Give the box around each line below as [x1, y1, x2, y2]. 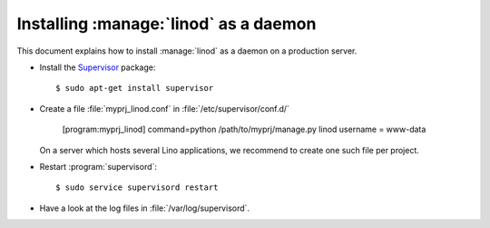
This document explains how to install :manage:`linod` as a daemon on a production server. [16, 45, 358, 56]
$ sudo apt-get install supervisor [55, 83, 214, 94]
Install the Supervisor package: [39, 62, 156, 73]
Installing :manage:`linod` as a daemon [16, 14, 317, 34]
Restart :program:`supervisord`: [39, 161, 158, 172]
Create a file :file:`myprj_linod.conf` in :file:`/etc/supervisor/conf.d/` [39, 103, 290, 114]
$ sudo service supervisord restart [55, 183, 219, 193]
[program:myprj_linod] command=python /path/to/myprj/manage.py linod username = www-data [62, 124, 426, 135]
